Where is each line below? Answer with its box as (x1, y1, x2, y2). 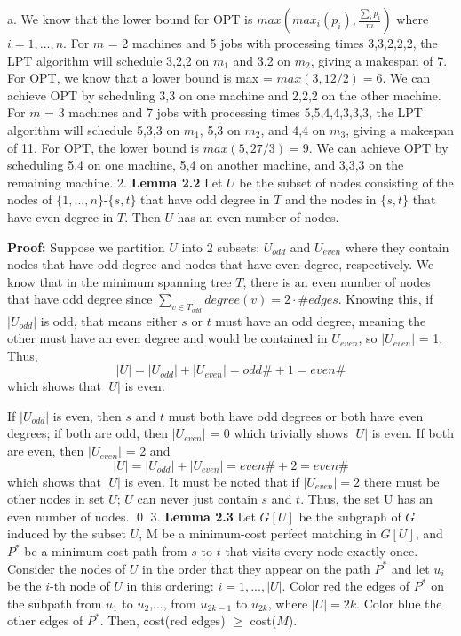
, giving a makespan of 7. (310, 51, 448, 69)
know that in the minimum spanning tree (7, 272, 232, 290)
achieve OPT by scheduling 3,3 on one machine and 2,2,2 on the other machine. (7, 85, 441, 104)
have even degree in (7, 207, 114, 226)
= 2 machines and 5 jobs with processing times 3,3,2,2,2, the (107, 34, 438, 52)
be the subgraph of (298, 506, 401, 525)
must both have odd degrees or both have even (168, 406, 424, 425)
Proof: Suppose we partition (7, 237, 165, 256)
